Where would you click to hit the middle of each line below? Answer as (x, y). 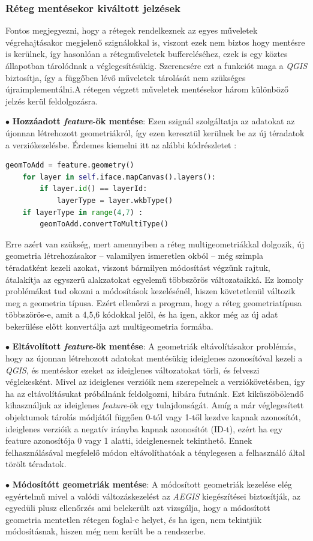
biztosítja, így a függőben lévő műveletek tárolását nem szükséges (126, 77)
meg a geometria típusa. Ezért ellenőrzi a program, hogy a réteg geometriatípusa (154, 302)
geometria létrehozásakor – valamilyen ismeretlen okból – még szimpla (135, 255)
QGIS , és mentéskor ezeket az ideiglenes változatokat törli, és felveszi (133, 370)
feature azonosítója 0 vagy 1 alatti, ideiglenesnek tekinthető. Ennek (129, 440)
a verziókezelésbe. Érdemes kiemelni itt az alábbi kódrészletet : (121, 144)
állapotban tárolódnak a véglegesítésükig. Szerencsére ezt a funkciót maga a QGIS (156, 65)
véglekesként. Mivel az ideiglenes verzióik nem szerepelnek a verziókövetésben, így (155, 382)
